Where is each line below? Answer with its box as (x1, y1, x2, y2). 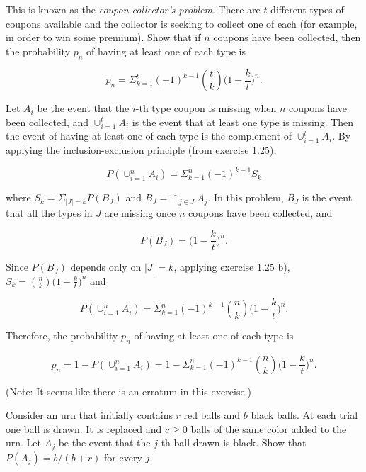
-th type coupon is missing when (135, 101, 277, 116)
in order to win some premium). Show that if (6, 30, 201, 45)
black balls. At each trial (251, 408, 358, 422)
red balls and (183, 408, 241, 422)
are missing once (104, 205, 176, 220)
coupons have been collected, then (213, 30, 361, 45)
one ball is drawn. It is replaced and (6, 421, 162, 436)
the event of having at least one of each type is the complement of (6, 128, 292, 143)
